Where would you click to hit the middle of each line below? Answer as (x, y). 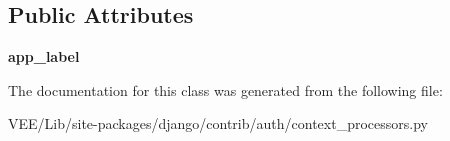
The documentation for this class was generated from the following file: (225, 89)
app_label (44, 56)
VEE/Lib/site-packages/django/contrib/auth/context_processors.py (218, 123)
